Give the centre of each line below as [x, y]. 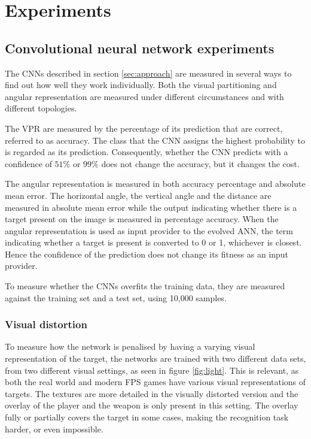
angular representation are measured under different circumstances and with [144, 96]
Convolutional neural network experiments [140, 48]
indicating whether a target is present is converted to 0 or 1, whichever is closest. [153, 242]
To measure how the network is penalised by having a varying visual [130, 346]
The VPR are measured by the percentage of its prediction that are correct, [144, 128]
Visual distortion [46, 324]
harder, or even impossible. [54, 429]
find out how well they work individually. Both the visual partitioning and [141, 85]
